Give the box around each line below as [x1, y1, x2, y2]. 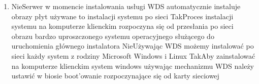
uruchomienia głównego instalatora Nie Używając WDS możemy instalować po [11, 40, 254, 51]
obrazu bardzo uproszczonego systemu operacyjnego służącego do [11, 30, 214, 41]
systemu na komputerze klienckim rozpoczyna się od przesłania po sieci [11, 21, 234, 31]
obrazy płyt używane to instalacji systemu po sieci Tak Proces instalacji [11, 11, 234, 21]
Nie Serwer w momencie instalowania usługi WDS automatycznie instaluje [11, 1, 241, 11]
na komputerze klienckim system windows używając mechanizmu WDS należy [11, 60, 254, 71]
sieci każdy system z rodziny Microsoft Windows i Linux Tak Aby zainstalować [11, 50, 255, 61]
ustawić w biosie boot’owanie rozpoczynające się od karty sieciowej [11, 70, 219, 81]
